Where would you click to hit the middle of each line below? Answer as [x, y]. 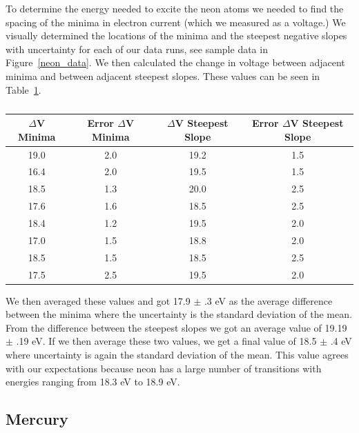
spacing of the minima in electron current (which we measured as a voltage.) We [176, 22]
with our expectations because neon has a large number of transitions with [164, 368]
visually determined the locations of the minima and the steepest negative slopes [176, 36]
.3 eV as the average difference [268, 300]
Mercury [37, 419]
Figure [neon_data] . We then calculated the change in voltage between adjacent [175, 62]
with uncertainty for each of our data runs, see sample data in [137, 49]
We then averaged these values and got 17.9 [98, 300]
